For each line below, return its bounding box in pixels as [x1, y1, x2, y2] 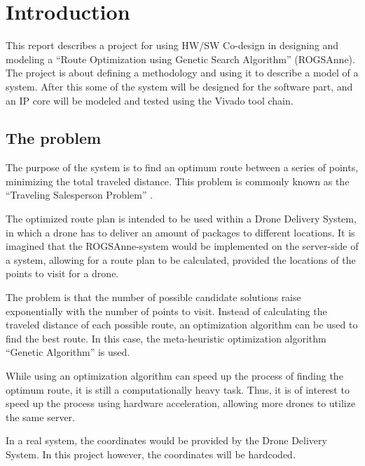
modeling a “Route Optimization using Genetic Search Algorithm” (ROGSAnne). [6, 51, 355, 66]
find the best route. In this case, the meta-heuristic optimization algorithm [6, 331, 326, 345]
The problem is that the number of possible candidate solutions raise [6, 290, 301, 305]
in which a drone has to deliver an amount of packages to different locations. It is [6, 225, 355, 239]
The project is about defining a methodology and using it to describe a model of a [6, 65, 359, 80]
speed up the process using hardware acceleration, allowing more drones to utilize [6, 396, 356, 411]
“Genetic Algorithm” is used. [6, 345, 130, 359]
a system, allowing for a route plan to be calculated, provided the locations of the [6, 252, 356, 267]
